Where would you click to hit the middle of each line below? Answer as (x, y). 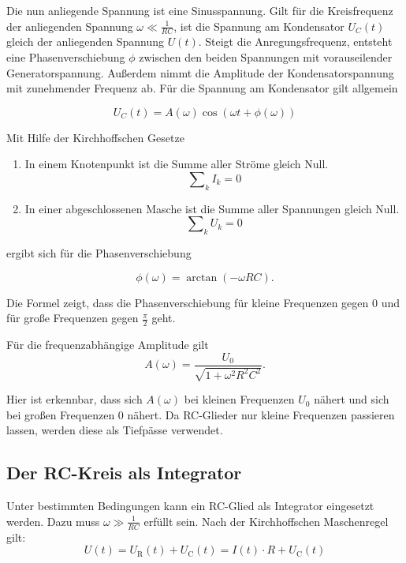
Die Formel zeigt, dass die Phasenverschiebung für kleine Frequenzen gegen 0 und (203, 302)
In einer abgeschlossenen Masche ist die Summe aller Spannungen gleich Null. (212, 208)
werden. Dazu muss (53, 521)
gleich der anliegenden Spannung (85, 41)
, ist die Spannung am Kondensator (259, 26)
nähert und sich (352, 399)
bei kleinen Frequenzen (239, 399)
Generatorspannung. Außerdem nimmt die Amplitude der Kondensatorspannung (200, 72)
